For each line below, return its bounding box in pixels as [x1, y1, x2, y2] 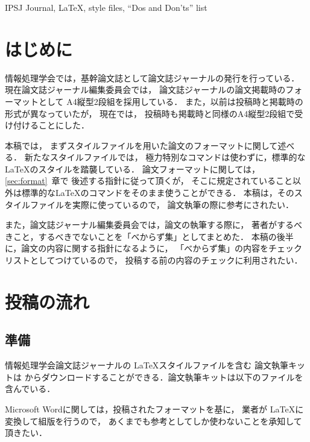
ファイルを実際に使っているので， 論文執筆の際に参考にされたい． [30, 198, 294, 210]
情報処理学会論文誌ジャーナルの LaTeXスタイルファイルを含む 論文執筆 [5, 359, 289, 371]
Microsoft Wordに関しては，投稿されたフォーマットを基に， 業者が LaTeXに [5, 402, 304, 415]
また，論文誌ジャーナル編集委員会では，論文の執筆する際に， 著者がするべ [5, 218, 302, 231]
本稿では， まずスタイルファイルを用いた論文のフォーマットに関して [5, 139, 278, 151]
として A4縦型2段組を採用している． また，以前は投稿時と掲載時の [38, 95, 303, 107]
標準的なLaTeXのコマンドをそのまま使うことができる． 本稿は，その [21, 186, 294, 199]
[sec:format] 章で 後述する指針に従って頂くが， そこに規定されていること [5, 174, 293, 187]
